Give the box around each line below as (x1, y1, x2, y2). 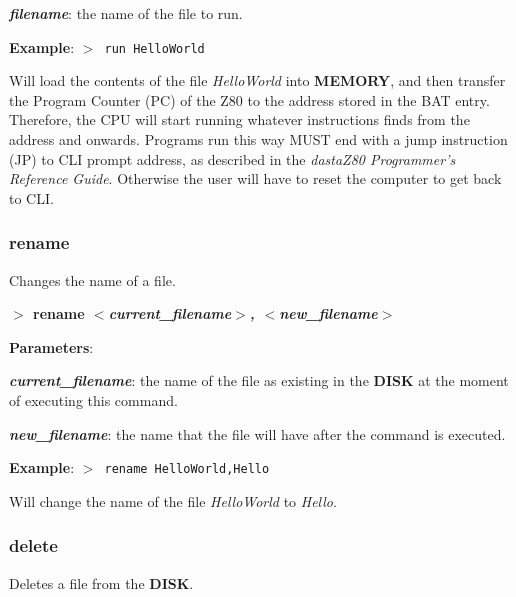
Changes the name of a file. (9, 269, 176, 290)
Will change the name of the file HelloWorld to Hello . (9, 490, 337, 511)
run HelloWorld (104, 41, 205, 56)
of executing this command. (9, 390, 178, 410)
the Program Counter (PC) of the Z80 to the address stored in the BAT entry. (9, 89, 490, 110)
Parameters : (9, 336, 94, 357)
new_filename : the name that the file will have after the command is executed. (9, 423, 506, 444)
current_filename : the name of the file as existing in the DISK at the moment (9, 370, 509, 391)
